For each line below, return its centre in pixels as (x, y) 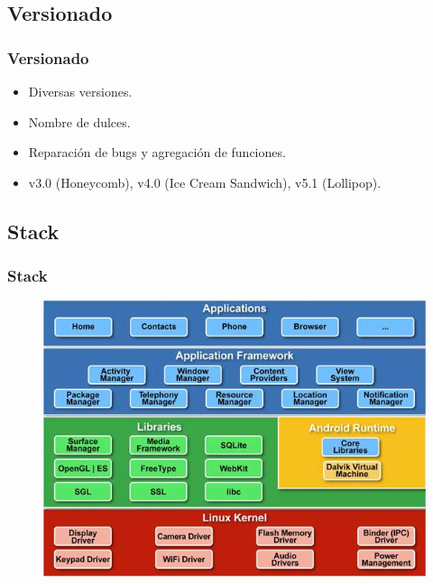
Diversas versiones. (80, 91)
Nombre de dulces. (79, 121)
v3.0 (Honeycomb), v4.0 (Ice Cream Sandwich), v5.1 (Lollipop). (205, 182)
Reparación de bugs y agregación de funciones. (157, 152)
